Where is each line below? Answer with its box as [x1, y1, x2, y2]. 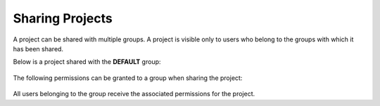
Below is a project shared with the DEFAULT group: [13, 58, 161, 66]
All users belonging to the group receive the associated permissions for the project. [13, 90, 255, 98]
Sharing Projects [13, 11, 113, 26]
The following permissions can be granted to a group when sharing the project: [13, 74, 243, 82]
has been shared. [13, 44, 63, 53]
